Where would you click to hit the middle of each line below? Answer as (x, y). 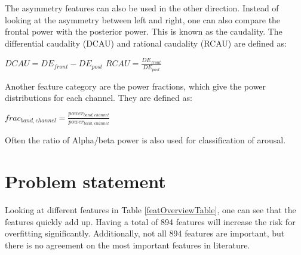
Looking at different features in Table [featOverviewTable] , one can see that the (150, 209)
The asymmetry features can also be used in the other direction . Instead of (142, 8)
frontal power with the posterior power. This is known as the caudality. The (144, 31)
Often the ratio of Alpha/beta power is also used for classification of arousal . (145, 140)
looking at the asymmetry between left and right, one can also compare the (143, 19)
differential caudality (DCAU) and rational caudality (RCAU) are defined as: (146, 43)
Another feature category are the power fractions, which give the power (136, 86)
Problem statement (85, 181)
